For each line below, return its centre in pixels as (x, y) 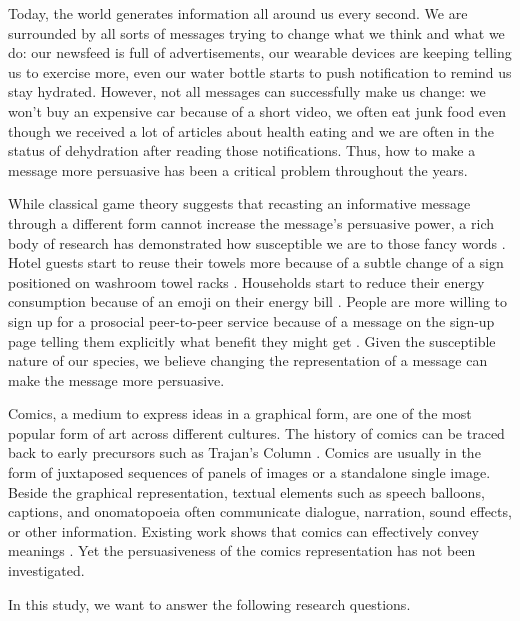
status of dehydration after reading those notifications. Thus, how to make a (242, 150)
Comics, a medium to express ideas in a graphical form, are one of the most (240, 413)
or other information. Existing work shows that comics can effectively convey (243, 530)
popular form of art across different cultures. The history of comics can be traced (256, 432)
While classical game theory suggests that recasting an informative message (239, 203)
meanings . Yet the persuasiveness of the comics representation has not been (242, 550)
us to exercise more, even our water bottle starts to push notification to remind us (260, 71)
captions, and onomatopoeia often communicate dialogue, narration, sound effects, (260, 511)
